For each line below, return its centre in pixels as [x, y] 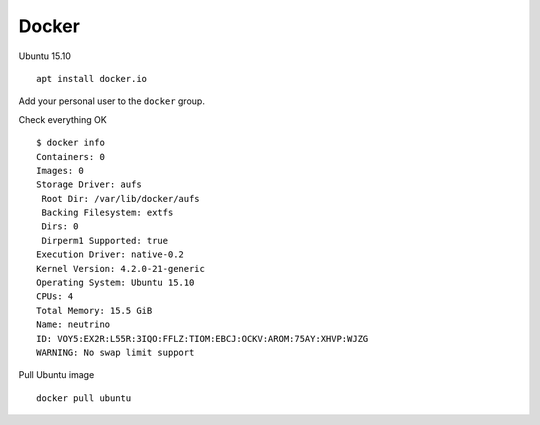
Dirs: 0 [60, 226]
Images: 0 [60, 170]
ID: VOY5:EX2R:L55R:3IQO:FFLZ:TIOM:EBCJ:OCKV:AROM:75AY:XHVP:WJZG [202, 338]
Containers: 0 [70, 156]
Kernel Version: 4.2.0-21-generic [120, 268]
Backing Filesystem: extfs [107, 213]
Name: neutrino [73, 324]
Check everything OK [62, 119]
